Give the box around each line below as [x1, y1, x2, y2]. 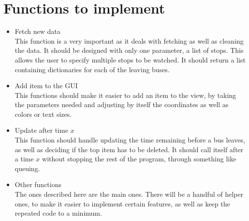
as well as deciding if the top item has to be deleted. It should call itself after [15, 144, 244, 154]
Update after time [15, 125, 68, 135]
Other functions [15, 179, 61, 189]
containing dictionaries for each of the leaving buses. [15, 64, 170, 74]
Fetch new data [15, 26, 60, 36]
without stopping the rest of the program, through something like [42, 154, 236, 164]
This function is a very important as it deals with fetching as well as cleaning [15, 35, 244, 46]
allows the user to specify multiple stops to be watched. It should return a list [15, 54, 246, 64]
